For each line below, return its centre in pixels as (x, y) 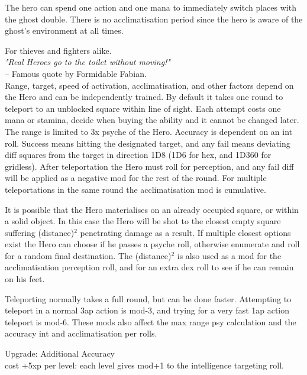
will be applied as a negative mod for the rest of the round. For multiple (136, 178)
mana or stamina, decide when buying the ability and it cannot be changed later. (152, 120)
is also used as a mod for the (229, 255)
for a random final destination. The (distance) (88, 255)
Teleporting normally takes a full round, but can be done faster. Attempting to (148, 298)
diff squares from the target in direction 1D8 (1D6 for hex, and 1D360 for (138, 155)
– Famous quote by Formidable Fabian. (76, 73)
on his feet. (25, 279)
